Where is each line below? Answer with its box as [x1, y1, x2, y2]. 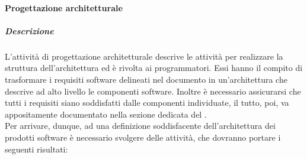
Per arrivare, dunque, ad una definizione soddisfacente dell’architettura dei [5, 119, 276, 132]
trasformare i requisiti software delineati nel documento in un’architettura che [5, 73, 287, 85]
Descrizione [5, 24, 54, 37]
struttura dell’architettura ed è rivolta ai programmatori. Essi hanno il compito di [5, 61, 303, 74]
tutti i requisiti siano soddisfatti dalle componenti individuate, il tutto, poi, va [5, 96, 289, 109]
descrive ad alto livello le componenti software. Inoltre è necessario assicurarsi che [5, 85, 301, 97]
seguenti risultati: [5, 142, 68, 155]
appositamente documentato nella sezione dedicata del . [5, 108, 207, 120]
